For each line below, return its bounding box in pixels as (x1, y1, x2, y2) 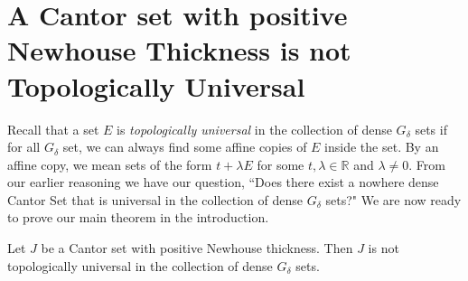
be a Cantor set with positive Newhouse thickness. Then (41, 239, 353, 258)
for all (7, 137, 41, 156)
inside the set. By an (324, 137, 439, 156)
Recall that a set (7, 119, 99, 138)
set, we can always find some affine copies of (62, 137, 307, 156)
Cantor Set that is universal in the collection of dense (7, 190, 303, 209)
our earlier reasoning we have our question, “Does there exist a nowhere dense (7, 173, 439, 192)
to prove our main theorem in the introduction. (7, 208, 269, 227)
